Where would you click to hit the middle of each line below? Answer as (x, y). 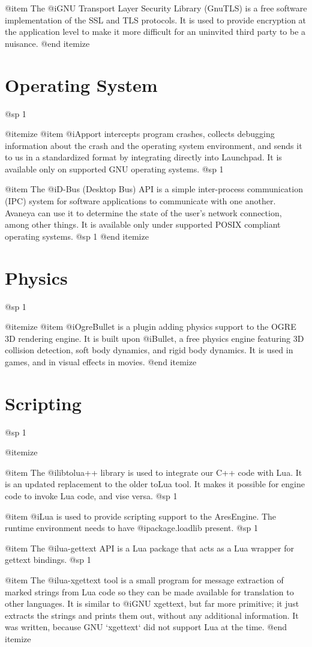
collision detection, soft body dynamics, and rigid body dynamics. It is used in (149, 350)
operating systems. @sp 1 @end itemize (77, 236)
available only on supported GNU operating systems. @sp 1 (114, 169)
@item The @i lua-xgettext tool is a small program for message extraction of (144, 580)
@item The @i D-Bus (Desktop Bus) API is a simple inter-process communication (154, 189)
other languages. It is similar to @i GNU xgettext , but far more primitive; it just (152, 603)
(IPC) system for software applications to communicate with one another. (140, 201)
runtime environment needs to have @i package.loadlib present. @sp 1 (131, 528)
